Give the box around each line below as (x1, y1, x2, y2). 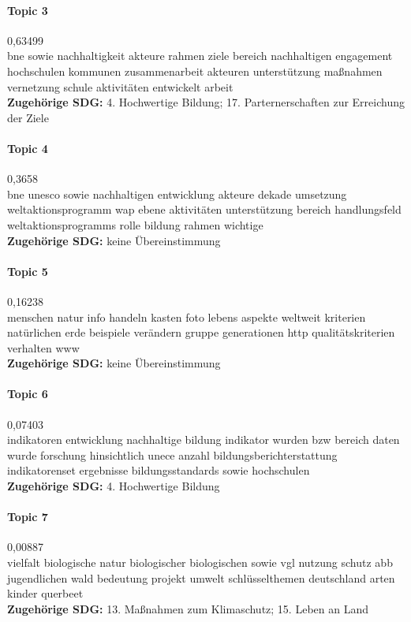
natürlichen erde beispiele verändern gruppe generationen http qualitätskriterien (7, 324, 395, 341)
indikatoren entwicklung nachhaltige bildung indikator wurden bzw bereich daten (7, 431, 400, 448)
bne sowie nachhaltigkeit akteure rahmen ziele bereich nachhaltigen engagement (7, 47, 393, 64)
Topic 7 (7, 508, 48, 525)
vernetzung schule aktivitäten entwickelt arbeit (7, 78, 234, 95)
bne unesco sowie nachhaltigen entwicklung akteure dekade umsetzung (7, 185, 347, 202)
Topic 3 (7, 2, 48, 18)
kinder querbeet (7, 585, 84, 602)
